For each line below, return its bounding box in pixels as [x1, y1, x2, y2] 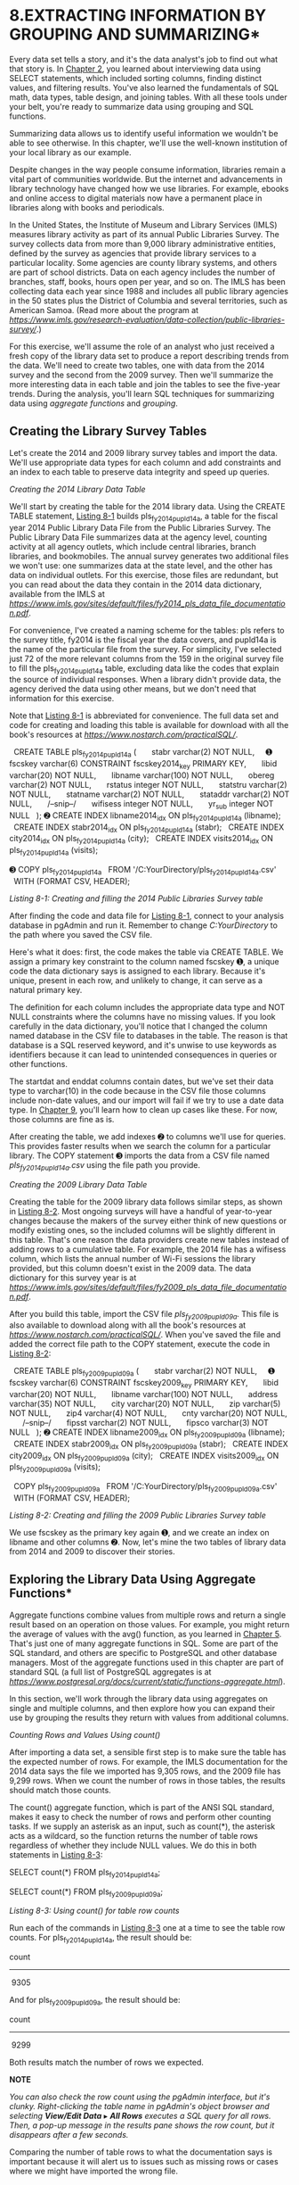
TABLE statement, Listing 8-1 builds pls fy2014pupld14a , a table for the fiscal [9, 510, 279, 523]
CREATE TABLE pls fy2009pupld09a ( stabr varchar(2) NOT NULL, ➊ [12, 1366, 276, 1378]
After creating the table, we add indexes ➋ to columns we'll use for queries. [9, 1130, 287, 1142]
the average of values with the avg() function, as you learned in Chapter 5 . [9, 1628, 282, 1639]
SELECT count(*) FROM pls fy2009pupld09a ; [9, 1886, 163, 1899]
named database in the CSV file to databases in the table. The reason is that [9, 1030, 288, 1040]
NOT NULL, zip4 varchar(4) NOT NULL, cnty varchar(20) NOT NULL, [9, 1407, 287, 1419]
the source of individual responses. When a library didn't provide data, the [9, 675, 282, 685]
